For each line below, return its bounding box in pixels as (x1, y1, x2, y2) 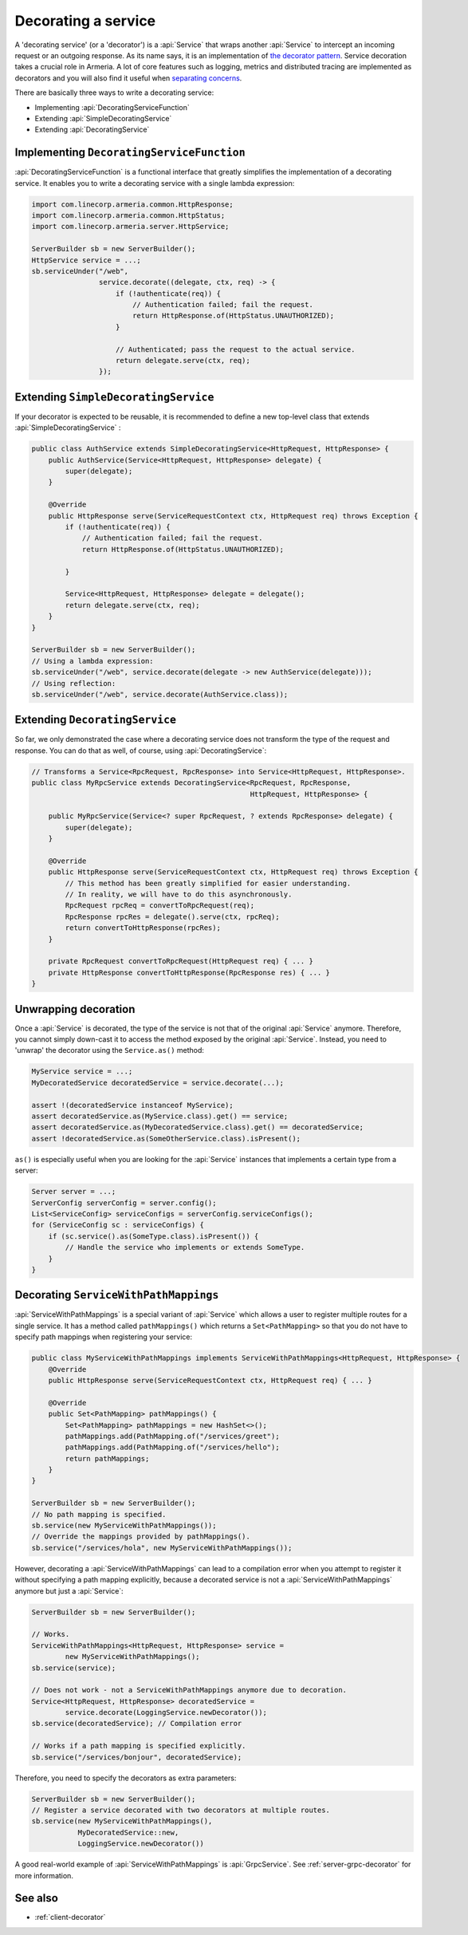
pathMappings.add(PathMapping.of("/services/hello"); (65, 1443, 280, 1452)
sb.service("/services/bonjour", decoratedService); (31, 1752, 242, 1762)
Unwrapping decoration (14, 1002, 136, 1016)
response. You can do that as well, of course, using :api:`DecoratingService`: (14, 746, 267, 755)
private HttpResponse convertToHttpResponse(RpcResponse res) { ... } (48, 967, 331, 977)
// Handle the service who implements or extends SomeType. (65, 1243, 305, 1252)
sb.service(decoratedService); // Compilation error (31, 1719, 242, 1728)
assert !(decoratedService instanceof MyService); (31, 1101, 234, 1109)
